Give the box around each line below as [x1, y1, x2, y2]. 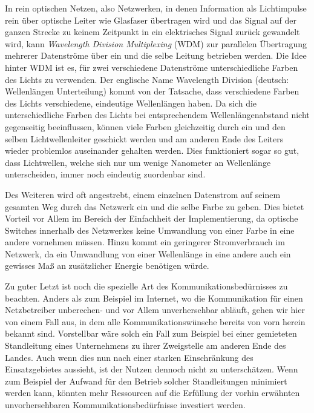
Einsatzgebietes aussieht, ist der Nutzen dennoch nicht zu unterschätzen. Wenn [5, 363, 298, 375]
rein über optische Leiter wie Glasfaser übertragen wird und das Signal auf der [5, 13, 297, 26]
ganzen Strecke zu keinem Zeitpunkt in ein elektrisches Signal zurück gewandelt [5, 25, 300, 38]
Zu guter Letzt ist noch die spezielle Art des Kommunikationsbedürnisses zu [5, 280, 288, 292]
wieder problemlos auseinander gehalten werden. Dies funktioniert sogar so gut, [5, 144, 299, 157]
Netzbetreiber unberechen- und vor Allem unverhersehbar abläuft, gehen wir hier [5, 303, 305, 316]
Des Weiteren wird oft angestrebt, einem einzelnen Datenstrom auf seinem [5, 188, 281, 200]
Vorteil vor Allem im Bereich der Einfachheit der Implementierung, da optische [5, 212, 298, 225]
